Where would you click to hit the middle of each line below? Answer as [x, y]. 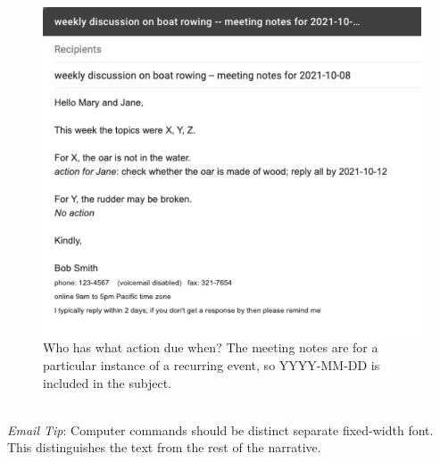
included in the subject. [107, 382]
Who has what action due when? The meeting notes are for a [211, 347]
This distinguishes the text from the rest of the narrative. [164, 447]
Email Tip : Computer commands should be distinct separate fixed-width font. [220, 429]
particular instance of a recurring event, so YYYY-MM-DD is [212, 365]
